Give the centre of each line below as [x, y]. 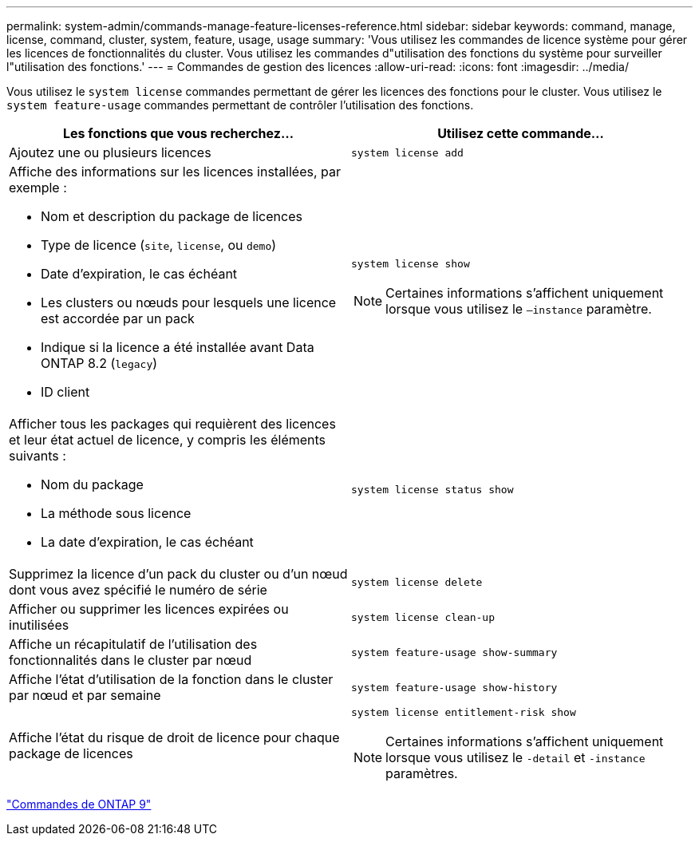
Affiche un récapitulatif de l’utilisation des [133, 644]
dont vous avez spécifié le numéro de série [138, 590]
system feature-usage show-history [454, 687]
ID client [65, 392]
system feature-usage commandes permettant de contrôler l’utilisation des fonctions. [240, 105]
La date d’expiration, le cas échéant [147, 542]
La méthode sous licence [116, 513]
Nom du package [92, 484]
